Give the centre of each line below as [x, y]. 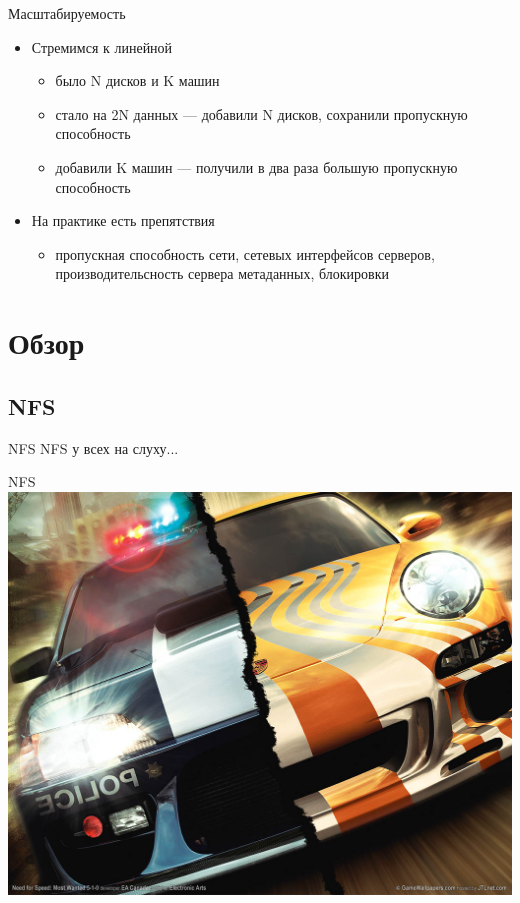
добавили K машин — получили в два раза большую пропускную [256, 166]
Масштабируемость [67, 13]
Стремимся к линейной [102, 46]
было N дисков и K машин [137, 80]
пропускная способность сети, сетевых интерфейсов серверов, [245, 253]
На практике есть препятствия [123, 220]
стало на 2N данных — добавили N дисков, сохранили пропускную [261, 113]
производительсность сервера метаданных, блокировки [222, 273]
